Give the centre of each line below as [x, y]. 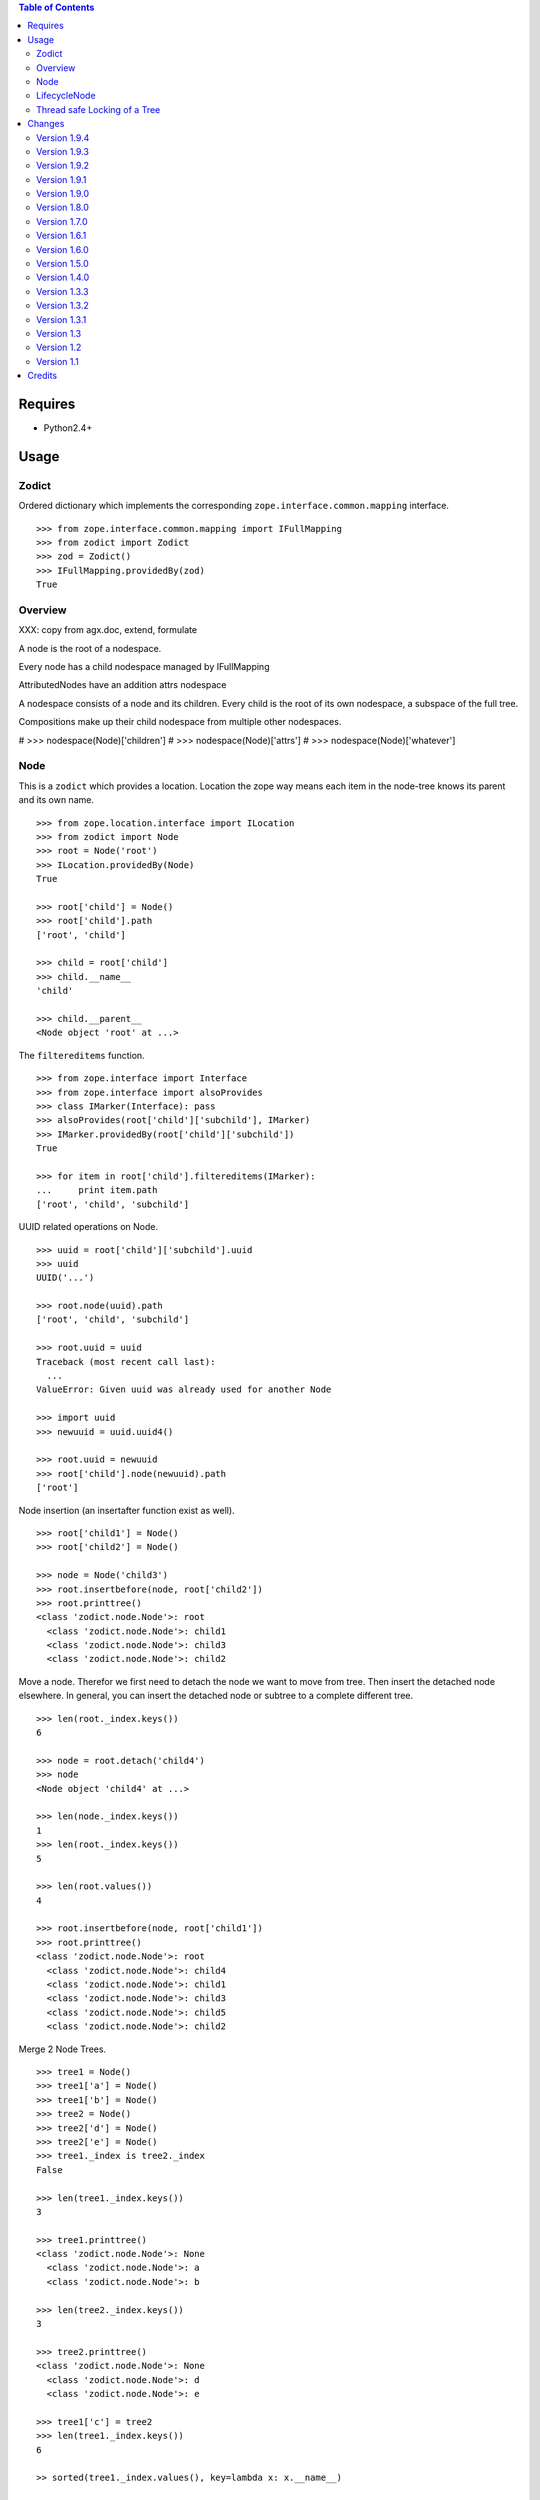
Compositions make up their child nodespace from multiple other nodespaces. [180, 722]
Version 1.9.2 [63, 166]
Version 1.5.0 [62, 264]
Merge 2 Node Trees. [62, 2049]
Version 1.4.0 [63, 277]
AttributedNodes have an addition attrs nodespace [122, 685]
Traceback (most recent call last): [126, 1361]
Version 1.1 [57, 361]
